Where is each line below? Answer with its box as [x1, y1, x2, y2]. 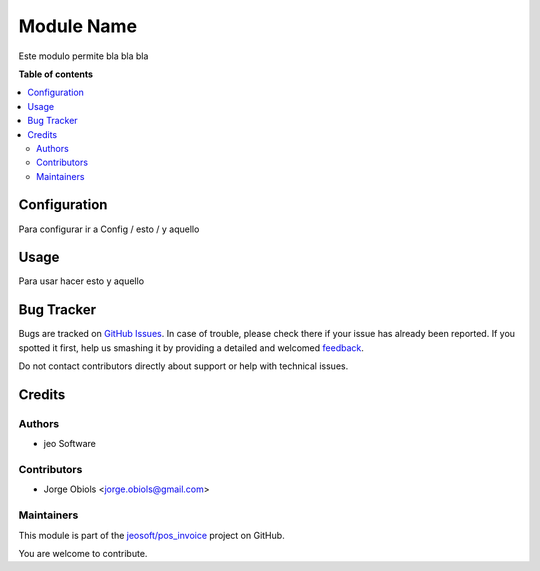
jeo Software [43, 438, 97, 450]
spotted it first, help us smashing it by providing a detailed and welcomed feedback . [18, 341, 365, 354]
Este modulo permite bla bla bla [18, 50, 149, 62]
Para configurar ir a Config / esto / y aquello [18, 223, 200, 235]
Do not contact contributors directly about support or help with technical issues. [18, 360, 349, 372]
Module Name [18, 15, 138, 37]
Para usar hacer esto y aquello [18, 275, 145, 287]
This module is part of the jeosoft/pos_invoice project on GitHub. [18, 529, 285, 541]
